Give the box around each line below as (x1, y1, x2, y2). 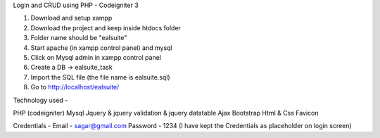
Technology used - (13, 96, 68, 104)
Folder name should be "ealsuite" (30, 34, 127, 42)
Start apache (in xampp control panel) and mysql (30, 43, 172, 52)
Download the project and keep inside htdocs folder (30, 23, 181, 32)
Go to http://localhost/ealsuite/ (30, 83, 120, 92)
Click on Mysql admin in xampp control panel (30, 53, 162, 61)
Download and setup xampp (30, 14, 113, 23)
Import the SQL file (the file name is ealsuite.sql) (30, 73, 170, 81)
